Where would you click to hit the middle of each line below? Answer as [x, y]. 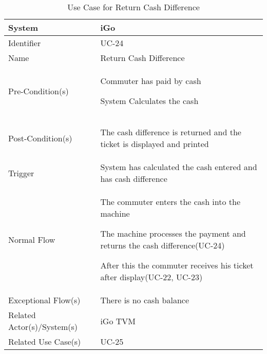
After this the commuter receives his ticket [177, 265]
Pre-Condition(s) [39, 91]
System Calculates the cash [149, 101]
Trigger [21, 173]
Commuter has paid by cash [151, 81]
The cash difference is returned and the [171, 132]
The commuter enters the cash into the [170, 202]
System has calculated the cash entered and [179, 167]
